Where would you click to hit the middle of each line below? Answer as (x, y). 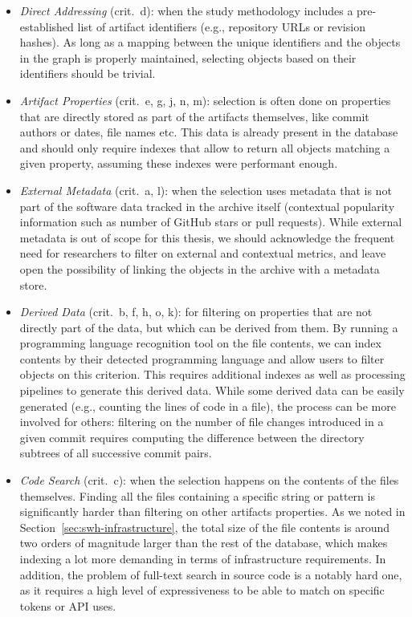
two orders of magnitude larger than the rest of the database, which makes (204, 543)
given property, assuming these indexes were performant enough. (179, 163)
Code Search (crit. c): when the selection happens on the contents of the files (209, 480)
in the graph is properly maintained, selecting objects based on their (188, 57)
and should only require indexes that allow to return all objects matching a (205, 147)
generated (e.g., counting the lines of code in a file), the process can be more (208, 406)
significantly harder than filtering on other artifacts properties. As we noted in (212, 511)
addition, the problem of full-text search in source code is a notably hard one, (211, 574)
